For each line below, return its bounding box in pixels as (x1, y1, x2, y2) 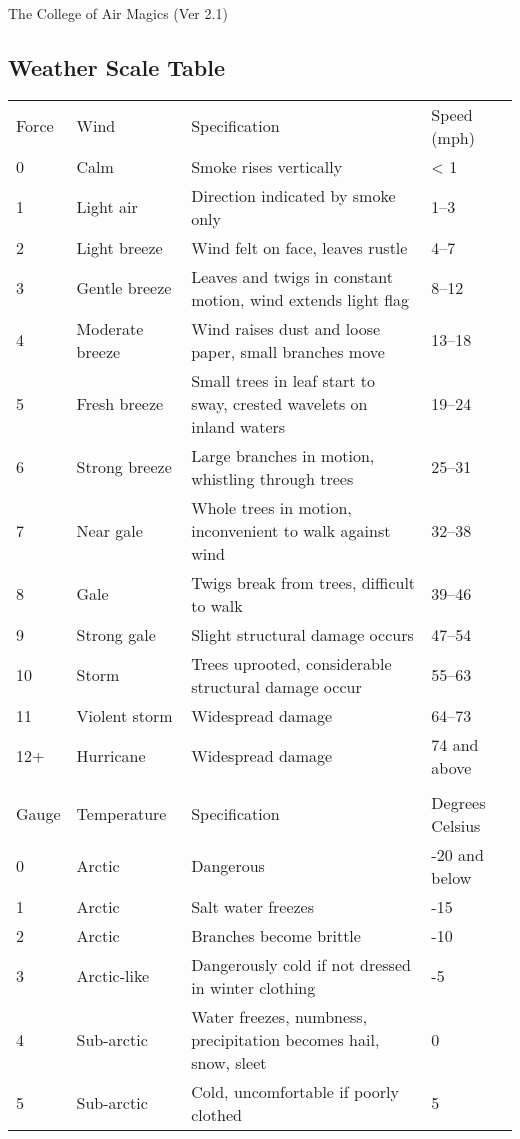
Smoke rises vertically (191, 154, 343, 178)
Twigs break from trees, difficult (191, 570, 416, 594)
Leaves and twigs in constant (191, 264, 393, 288)
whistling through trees (191, 466, 354, 490)
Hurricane (76, 744, 146, 768)
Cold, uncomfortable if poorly (191, 1079, 399, 1103)
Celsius (431, 813, 481, 837)
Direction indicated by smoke (191, 183, 396, 207)
